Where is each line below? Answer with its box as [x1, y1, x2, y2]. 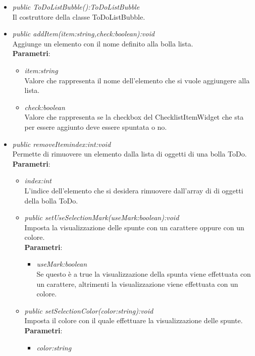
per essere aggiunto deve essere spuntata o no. [24, 121, 167, 132]
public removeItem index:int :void [12, 138, 111, 149]
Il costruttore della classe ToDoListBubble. [12, 11, 145, 22]
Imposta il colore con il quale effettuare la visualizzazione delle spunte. [24, 315, 243, 326]
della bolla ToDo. [24, 195, 78, 206]
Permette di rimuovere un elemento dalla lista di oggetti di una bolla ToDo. [12, 148, 247, 159]
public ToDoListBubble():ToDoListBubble [12, 2, 140, 12]
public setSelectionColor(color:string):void [24, 305, 154, 316]
